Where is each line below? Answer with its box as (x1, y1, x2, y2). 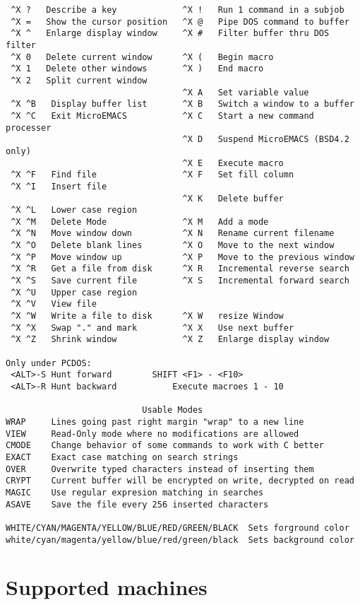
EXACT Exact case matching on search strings (6, 452, 239, 462)
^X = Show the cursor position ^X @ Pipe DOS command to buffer (11, 16, 349, 27)
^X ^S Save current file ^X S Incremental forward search (11, 276, 349, 286)
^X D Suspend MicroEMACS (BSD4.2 (182, 134, 349, 145)
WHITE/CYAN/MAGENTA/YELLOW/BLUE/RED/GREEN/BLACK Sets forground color (6, 522, 349, 533)
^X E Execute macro (182, 158, 284, 168)
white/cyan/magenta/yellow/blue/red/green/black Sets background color (6, 534, 354, 545)
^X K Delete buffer (182, 193, 284, 204)
